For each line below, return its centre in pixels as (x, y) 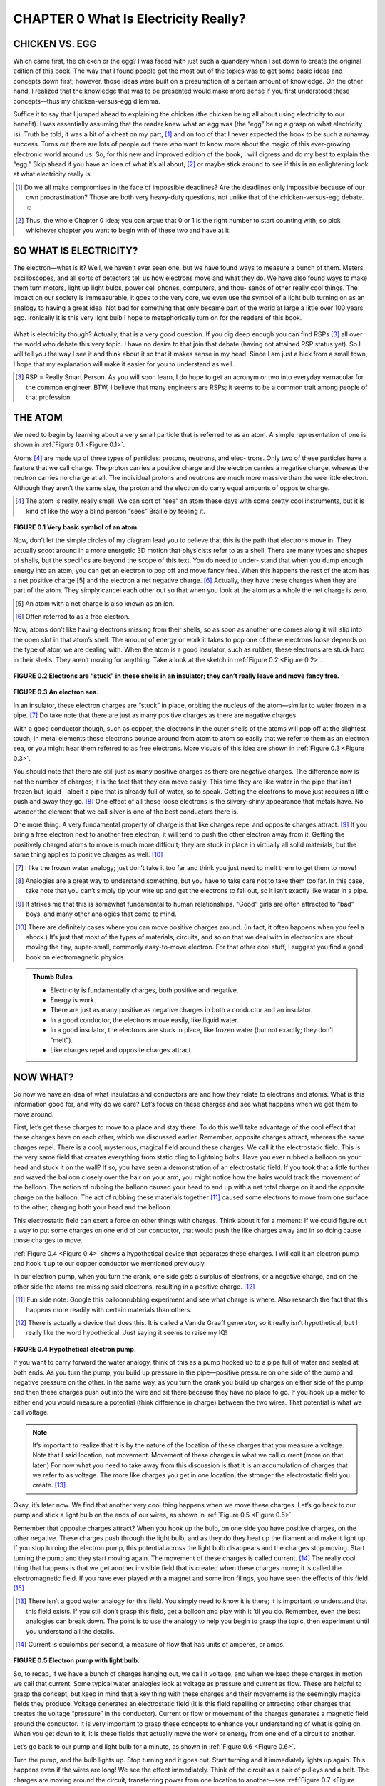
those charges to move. (48, 1240)
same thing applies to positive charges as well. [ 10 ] (88, 854)
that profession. (49, 397)
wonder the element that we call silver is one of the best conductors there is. (126, 812)
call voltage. (31, 1412)
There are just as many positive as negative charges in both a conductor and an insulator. (181, 1010)
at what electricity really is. (53, 174)
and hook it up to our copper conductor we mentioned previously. (110, 1264)
